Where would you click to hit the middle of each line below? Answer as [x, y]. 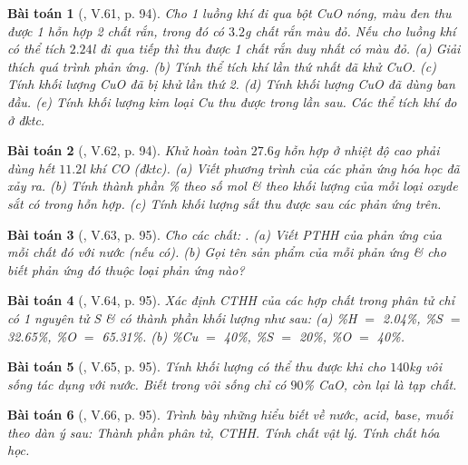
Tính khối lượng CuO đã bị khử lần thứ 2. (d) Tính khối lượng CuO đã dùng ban [231, 84]
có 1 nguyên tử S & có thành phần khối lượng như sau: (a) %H [182, 317]
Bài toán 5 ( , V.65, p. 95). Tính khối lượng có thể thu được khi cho [197, 366]
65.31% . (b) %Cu [150, 336]
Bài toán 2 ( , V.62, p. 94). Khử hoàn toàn [127, 150]
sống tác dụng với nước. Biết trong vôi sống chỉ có [147, 384]
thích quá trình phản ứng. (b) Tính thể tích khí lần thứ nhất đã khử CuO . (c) [222, 66]
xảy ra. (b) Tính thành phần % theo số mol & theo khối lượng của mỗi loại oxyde [233, 186]
